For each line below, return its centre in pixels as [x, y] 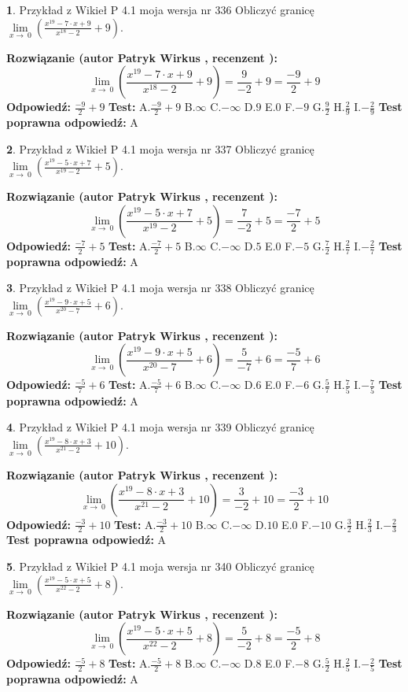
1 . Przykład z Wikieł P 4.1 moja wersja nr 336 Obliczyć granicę [160, 9]
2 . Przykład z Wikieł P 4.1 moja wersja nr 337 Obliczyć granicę [160, 148]
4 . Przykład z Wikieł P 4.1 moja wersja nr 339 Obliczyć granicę [160, 427]
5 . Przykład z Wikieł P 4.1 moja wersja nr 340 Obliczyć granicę [160, 566]
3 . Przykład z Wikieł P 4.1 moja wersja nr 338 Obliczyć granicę [160, 288]
